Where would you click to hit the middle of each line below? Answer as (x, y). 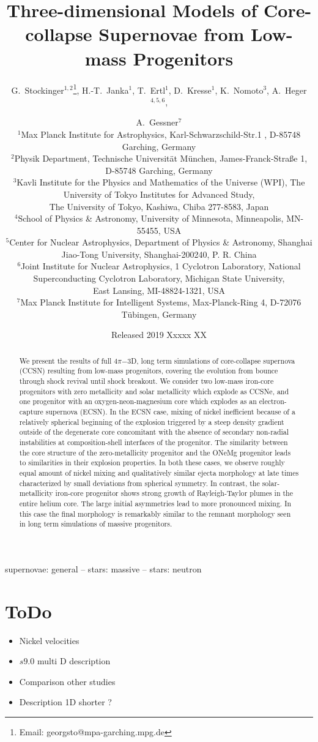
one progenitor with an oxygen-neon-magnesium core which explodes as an (138, 401)
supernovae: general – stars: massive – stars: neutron (103, 568)
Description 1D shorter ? (65, 702)
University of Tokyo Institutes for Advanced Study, (159, 194)
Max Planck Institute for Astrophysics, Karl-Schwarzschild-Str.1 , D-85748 (161, 134)
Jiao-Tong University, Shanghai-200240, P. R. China (159, 254)
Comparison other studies (67, 681)
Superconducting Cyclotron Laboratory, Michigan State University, (159, 278)
